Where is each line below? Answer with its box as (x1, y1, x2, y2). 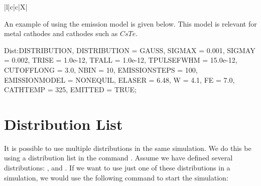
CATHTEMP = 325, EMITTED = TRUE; (4, 84, 137, 95)
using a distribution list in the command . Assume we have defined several (4, 152, 233, 163)
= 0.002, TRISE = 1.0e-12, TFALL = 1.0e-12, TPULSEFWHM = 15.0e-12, (4, 55, 237, 65)
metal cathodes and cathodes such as (4, 28, 118, 39)
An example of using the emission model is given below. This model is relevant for (4, 18, 257, 29)
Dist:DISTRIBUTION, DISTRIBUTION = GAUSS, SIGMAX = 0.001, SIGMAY (4, 45, 255, 55)
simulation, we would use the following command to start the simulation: (4, 172, 228, 182)
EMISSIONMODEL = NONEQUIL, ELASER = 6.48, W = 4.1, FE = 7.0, (4, 74, 235, 85)
